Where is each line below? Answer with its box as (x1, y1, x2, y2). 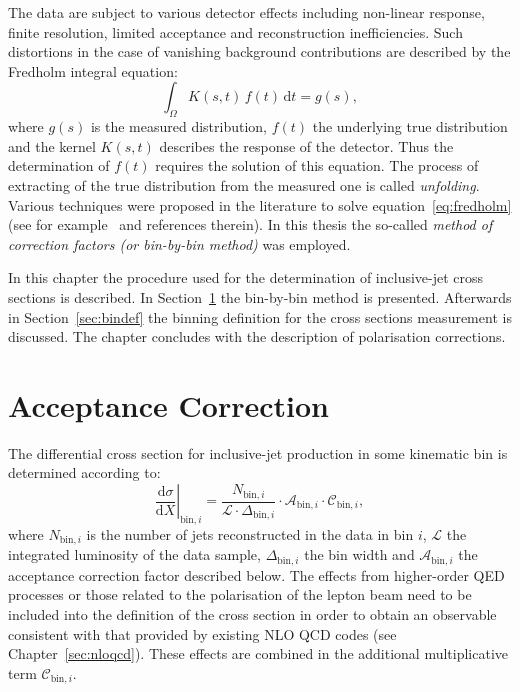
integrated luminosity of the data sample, (8, 544, 261, 565)
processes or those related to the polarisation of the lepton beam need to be (8, 584, 472, 605)
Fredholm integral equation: (8, 60, 178, 81)
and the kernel (8, 135, 96, 156)
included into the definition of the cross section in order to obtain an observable (8, 603, 497, 624)
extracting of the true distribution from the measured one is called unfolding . (8, 174, 480, 195)
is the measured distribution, (90, 116, 267, 137)
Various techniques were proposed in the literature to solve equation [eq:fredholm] (8, 194, 512, 215)
